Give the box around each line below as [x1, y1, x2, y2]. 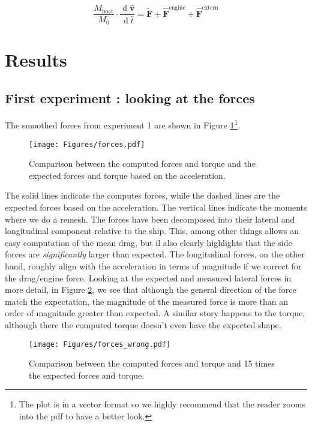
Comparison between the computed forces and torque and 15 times [29, 357, 275, 370]
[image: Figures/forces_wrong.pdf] [29, 340, 171, 349]
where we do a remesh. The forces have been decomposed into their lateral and [5, 212, 295, 225]
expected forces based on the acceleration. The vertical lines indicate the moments [5, 201, 307, 213]
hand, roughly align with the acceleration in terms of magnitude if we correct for [5, 259, 302, 272]
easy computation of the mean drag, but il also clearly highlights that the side [5, 236, 292, 248]
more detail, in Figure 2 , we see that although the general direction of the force [5, 283, 296, 296]
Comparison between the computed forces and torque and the [29, 157, 256, 170]
